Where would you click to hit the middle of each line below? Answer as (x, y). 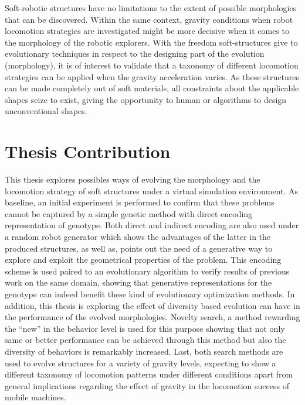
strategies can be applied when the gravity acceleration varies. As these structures (152, 76)
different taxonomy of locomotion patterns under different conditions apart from (149, 374)
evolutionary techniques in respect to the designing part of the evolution (135, 54)
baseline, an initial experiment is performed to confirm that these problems (140, 202)
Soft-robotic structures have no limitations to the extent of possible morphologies (151, 8)
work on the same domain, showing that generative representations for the (138, 282)
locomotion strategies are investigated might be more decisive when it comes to (147, 31)
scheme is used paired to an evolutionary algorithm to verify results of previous (147, 271)
